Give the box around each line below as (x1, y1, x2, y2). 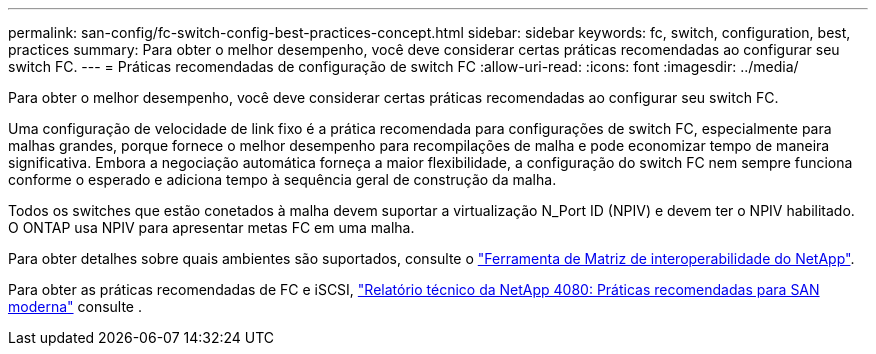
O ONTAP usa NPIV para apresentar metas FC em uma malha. (8, 219, 415, 236)
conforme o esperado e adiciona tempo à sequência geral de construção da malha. (8, 171, 557, 188)
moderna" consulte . (8, 298, 142, 315)
